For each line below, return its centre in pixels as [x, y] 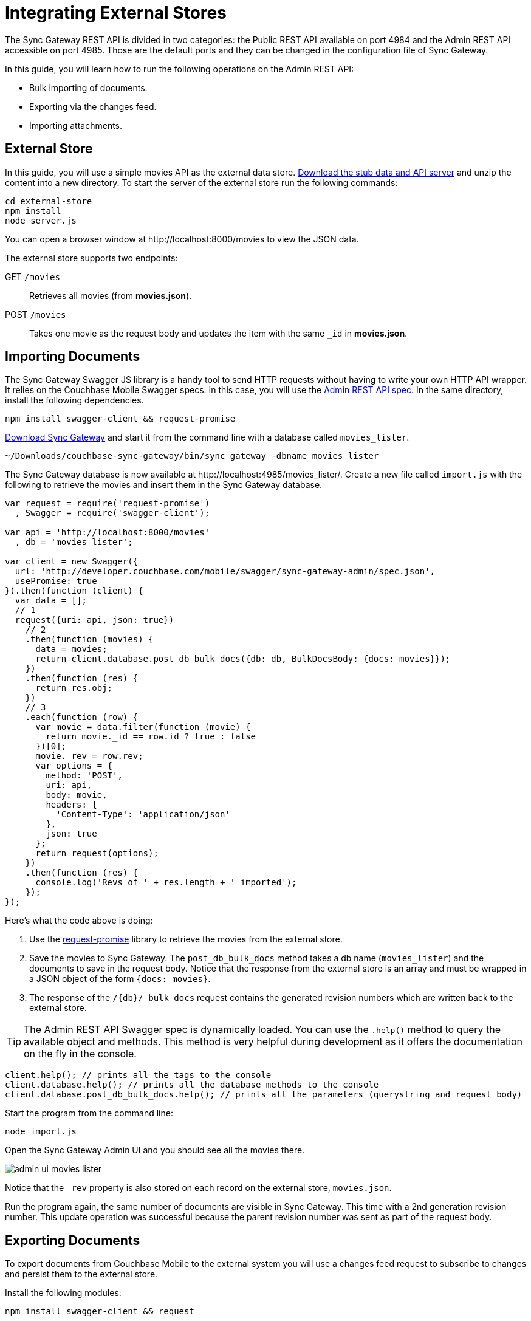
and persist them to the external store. [81, 1274]
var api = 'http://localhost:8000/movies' [108, 533]
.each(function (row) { [82, 717]
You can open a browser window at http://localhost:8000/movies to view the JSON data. [182, 239]
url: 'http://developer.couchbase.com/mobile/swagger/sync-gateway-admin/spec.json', [225, 571]
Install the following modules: [63, 1293]
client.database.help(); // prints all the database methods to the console [192, 1085]
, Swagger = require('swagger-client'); [112, 513]
